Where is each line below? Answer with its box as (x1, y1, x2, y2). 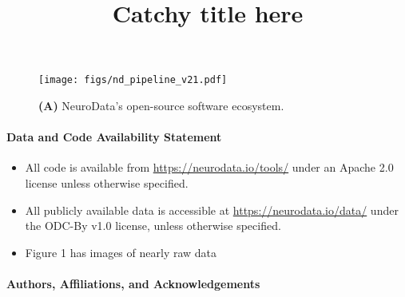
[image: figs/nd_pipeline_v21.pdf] (38, 74, 228, 86)
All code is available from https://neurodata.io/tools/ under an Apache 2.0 (25, 159, 394, 176)
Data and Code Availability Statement (6, 129, 222, 145)
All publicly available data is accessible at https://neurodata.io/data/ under (25, 201, 399, 218)
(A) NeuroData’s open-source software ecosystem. (38, 97, 284, 114)
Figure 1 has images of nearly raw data (25, 244, 217, 260)
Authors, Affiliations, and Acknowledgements (6, 275, 260, 291)
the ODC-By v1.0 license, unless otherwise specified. (25, 217, 281, 234)
